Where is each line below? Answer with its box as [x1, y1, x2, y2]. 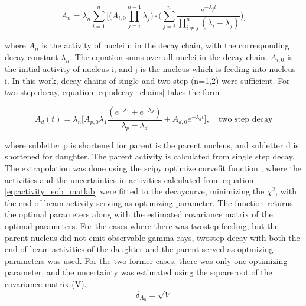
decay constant [5, 50, 58, 63]
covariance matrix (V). [5, 277, 87, 289]
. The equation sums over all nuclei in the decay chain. [70, 50, 268, 63]
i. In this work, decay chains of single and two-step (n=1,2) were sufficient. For [5, 74, 290, 86]
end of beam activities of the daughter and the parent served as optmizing [5, 243, 274, 255]
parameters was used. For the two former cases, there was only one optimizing [5, 254, 288, 266]
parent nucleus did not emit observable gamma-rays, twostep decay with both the [5, 231, 300, 243]
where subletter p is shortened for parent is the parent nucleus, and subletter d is [5, 138, 299, 151]
